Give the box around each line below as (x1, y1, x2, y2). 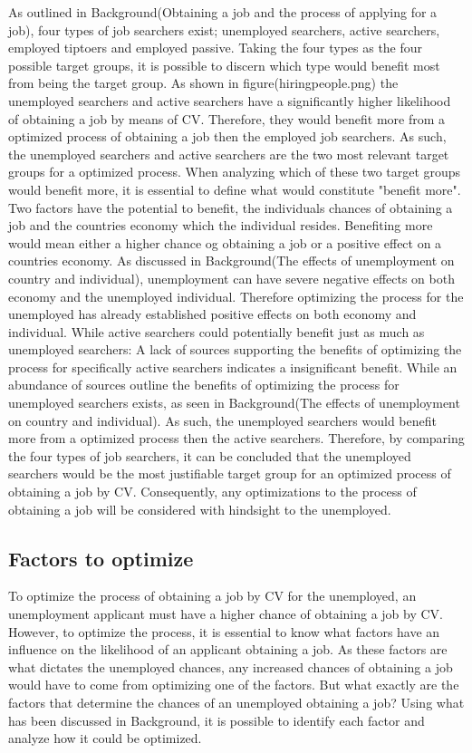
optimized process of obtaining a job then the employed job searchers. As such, (8, 127, 447, 146)
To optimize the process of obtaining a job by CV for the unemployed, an (8, 586, 417, 605)
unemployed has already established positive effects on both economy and (8, 304, 417, 323)
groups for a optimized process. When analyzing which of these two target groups (8, 162, 461, 181)
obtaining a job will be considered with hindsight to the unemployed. (8, 499, 391, 518)
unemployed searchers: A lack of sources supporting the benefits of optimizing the (8, 340, 462, 359)
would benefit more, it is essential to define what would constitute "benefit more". (8, 179, 461, 198)
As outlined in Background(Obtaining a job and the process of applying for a (8, 3, 438, 21)
